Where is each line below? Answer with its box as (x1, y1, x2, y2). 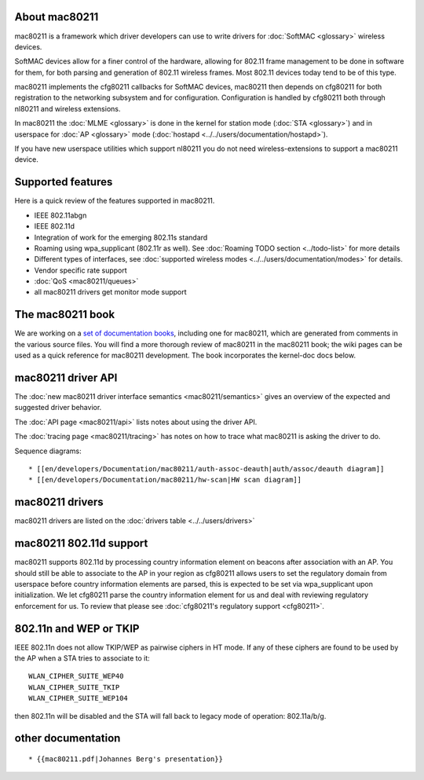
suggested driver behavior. (14, 403, 102, 412)
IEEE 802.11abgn (34, 211, 87, 220)
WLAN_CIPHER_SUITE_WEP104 (28, 694, 129, 703)
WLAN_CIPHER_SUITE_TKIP (28, 683, 120, 691)
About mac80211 (14, 10, 99, 24)
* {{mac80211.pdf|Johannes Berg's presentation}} (28, 755, 224, 764)
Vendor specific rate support (34, 265, 127, 275)
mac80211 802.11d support (14, 536, 148, 550)
